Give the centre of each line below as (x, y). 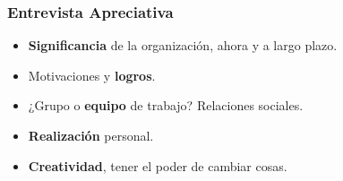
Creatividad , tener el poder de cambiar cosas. (158, 165)
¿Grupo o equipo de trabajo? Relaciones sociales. (166, 105)
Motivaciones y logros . (92, 75)
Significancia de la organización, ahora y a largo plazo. (183, 45)
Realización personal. (91, 135)
